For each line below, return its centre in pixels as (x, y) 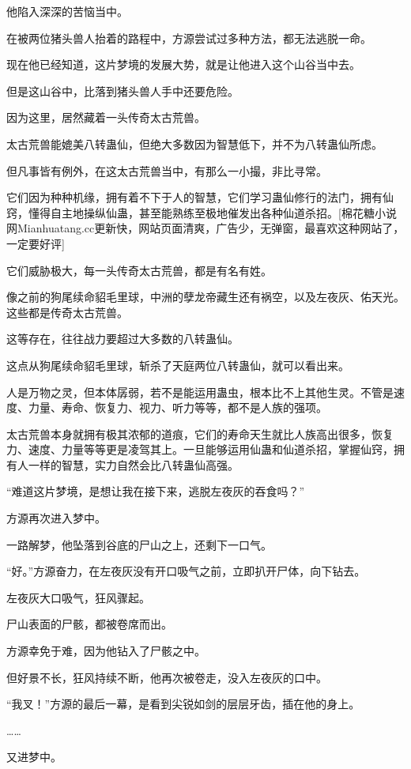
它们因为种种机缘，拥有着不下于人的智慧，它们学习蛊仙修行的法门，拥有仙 (200, 197)
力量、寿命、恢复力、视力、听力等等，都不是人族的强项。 (177, 407)
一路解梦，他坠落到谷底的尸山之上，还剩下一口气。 (139, 544)
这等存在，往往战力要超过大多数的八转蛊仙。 (123, 339)
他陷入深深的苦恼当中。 (67, 11)
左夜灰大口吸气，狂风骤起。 (78, 597)
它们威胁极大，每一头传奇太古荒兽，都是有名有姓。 (139, 270)
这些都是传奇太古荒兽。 (67, 312)
